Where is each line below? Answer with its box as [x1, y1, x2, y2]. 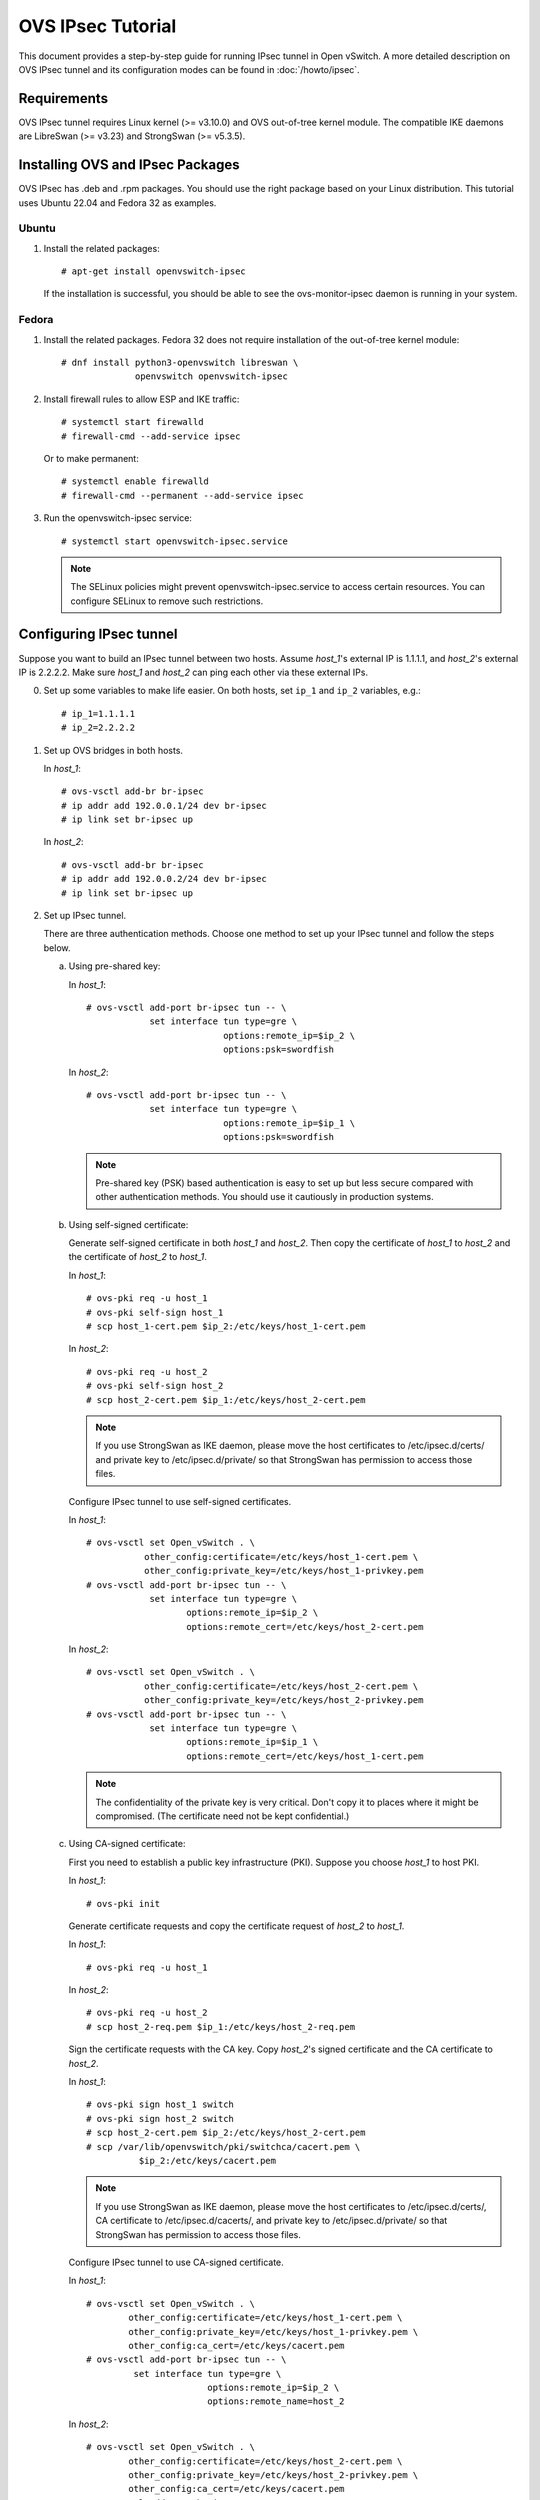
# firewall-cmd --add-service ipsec [61, 430, 241, 442]
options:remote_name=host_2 [206, 2396, 345, 2407]
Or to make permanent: [43, 452, 139, 464]
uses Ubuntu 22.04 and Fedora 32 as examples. [18, 196, 217, 209]
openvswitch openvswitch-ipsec [135, 371, 289, 382]
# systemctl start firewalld [61, 416, 204, 428]
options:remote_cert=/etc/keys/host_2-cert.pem [186, 1621, 424, 1632]
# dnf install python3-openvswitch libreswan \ [61, 356, 299, 368]
